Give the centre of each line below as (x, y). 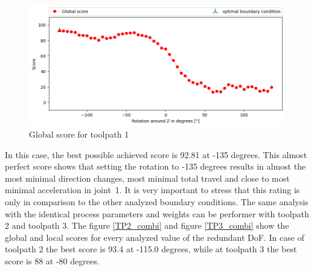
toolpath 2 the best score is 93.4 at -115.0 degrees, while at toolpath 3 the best (151, 249)
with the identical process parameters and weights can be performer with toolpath (157, 213)
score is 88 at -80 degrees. (52, 261)
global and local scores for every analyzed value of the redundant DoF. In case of (155, 237)
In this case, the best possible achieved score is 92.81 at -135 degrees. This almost (156, 154)
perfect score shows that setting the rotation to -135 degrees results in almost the (155, 166)
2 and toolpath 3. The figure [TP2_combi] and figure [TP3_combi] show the (147, 225)
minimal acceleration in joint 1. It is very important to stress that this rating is (152, 190)
